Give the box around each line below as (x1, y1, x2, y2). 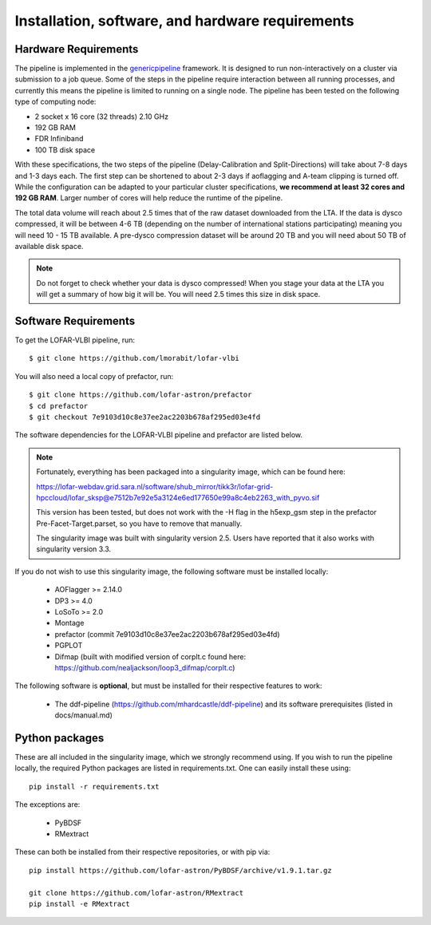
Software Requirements (14, 314, 136, 327)
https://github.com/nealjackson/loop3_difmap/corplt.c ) (54, 662, 235, 672)
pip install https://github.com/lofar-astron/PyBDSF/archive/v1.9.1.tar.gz (29, 866, 332, 875)
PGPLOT (54, 641, 83, 650)
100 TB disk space (34, 144, 96, 155)
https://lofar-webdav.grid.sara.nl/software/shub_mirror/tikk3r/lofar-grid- (36, 481, 274, 491)
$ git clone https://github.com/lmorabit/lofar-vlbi (29, 354, 239, 363)
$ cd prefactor (29, 401, 89, 410)
